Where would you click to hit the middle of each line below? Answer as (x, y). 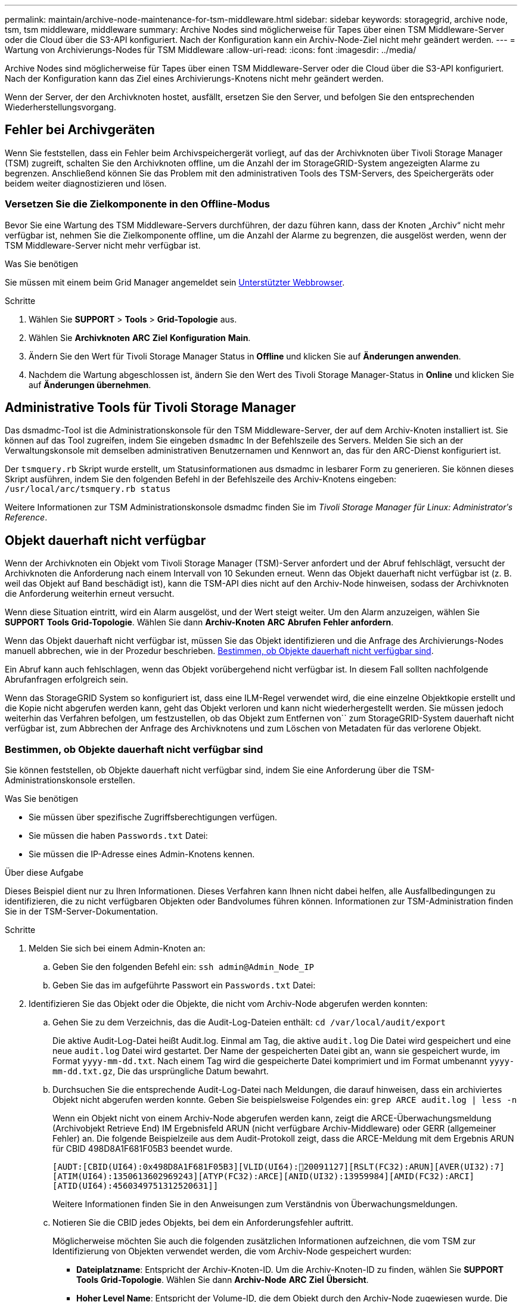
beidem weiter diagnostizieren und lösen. (86, 183)
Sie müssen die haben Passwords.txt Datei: (118, 836)
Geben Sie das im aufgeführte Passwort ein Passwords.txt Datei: (184, 985)
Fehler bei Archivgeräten (80, 130)
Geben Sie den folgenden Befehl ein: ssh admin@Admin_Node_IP (184, 967)
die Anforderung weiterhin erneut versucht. (90, 594)
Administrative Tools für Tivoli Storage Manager (150, 408)
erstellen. (117, 780)
